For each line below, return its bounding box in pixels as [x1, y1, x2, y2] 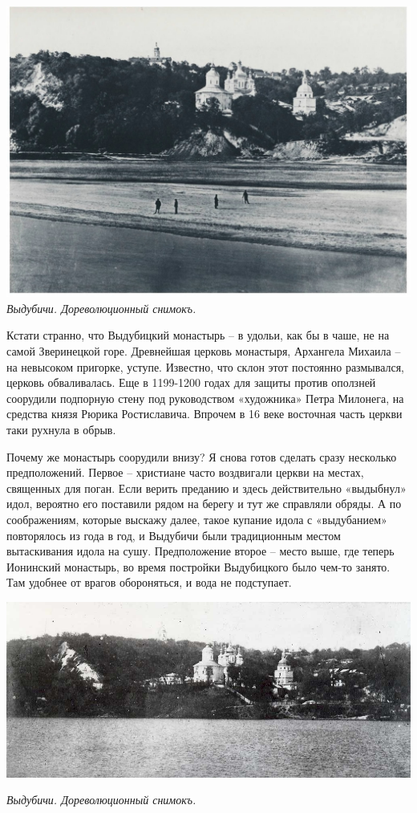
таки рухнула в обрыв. [6, 421, 116, 437]
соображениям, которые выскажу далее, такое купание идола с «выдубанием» [6, 510, 387, 527]
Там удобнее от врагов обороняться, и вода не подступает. [6, 574, 292, 591]
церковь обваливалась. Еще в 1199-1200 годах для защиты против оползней [6, 374, 376, 391]
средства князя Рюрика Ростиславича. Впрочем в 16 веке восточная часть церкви [6, 405, 403, 422]
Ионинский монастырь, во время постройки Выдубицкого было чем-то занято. [6, 558, 391, 575]
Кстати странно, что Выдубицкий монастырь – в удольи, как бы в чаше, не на [6, 327, 390, 343]
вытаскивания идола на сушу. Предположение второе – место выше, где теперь [6, 543, 395, 559]
